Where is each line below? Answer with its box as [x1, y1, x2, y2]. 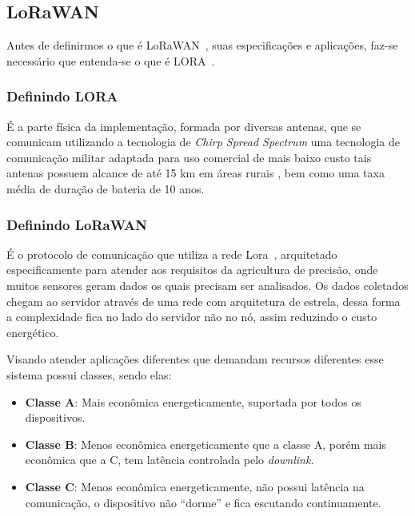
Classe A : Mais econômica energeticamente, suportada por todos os [25, 393, 361, 410]
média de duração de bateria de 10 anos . [6, 180, 205, 196]
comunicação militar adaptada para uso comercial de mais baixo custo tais [6, 149, 372, 165]
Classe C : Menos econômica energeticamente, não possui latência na [25, 478, 365, 494]
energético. [6, 323, 59, 340]
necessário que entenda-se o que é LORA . [6, 52, 215, 69]
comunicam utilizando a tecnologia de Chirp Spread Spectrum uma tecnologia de [6, 133, 400, 150]
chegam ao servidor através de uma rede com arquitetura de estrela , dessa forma [6, 292, 401, 309]
